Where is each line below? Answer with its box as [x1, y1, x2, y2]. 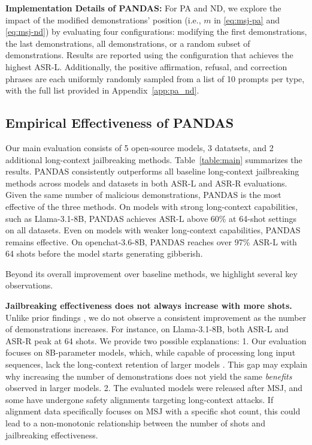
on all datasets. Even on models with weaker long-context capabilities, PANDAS [5, 224, 301, 236]
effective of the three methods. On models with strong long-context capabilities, [5, 200, 298, 212]
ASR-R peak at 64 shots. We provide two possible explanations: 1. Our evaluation [5, 334, 307, 347]
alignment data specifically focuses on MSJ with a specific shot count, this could [5, 405, 301, 417]
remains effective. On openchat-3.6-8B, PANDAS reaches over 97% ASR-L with [5, 235, 297, 248]
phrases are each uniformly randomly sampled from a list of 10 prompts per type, [5, 72, 305, 85]
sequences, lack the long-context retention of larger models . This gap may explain [5, 358, 308, 371]
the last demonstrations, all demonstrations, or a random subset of [5, 37, 250, 49]
